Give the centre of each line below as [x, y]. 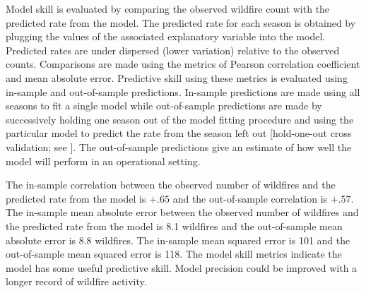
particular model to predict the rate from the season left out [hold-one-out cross [179, 133]
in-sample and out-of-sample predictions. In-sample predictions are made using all [183, 91]
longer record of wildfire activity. [76, 281]
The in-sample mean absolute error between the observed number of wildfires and [182, 212]
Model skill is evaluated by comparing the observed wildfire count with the [168, 8]
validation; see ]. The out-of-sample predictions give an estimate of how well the [179, 146]
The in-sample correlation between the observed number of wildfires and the [171, 185]
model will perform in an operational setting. [103, 161]
